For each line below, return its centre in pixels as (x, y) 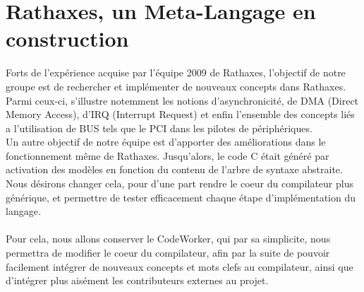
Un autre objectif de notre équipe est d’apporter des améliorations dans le (166, 142)
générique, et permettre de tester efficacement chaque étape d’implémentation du (181, 197)
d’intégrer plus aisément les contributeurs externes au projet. (137, 280)
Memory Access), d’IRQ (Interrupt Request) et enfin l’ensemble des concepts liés (180, 114)
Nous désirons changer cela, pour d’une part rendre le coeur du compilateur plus (180, 183)
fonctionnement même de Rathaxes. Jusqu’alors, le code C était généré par (168, 155)
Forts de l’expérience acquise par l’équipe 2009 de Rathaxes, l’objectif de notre (176, 72)
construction (67, 39)
